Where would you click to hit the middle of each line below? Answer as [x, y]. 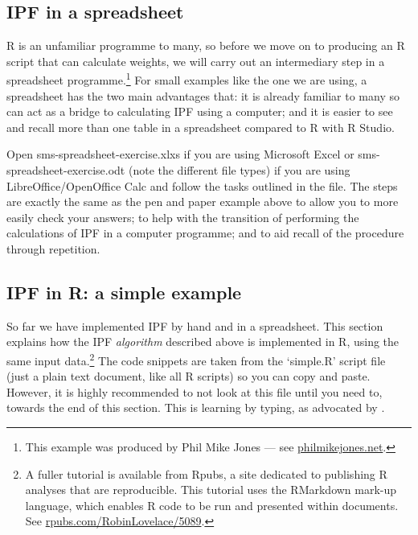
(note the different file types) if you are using [239, 170]
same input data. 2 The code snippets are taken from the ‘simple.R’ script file [196, 359]
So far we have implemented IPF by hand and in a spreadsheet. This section [195, 325]
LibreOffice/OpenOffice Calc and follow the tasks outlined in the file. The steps [202, 185]
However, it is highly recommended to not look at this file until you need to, [195, 391]
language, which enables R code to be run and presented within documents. [212, 505]
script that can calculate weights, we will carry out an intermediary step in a [196, 61]
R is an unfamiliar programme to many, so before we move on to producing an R [206, 45]
